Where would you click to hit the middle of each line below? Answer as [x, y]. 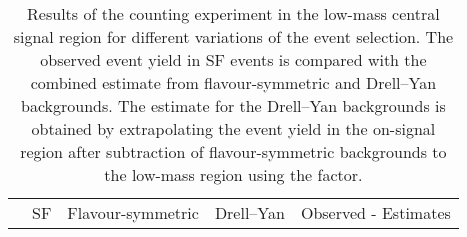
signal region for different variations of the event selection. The [233, 36]
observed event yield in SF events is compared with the [233, 59]
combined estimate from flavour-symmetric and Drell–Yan [233, 82]
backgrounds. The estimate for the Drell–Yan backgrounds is [233, 105]
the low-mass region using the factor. [233, 174]
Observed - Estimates [375, 212]
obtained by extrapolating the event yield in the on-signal [233, 128]
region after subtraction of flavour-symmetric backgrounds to [233, 151]
